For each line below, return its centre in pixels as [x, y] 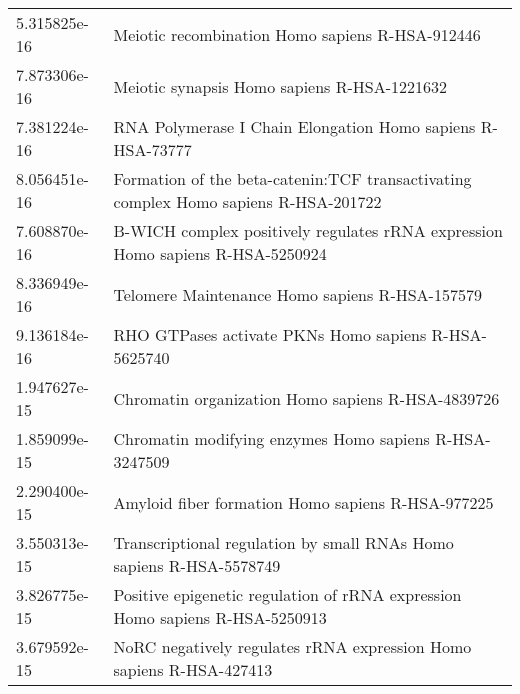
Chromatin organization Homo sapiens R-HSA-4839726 [306, 398]
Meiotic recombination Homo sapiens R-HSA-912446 [297, 34]
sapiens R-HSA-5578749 [197, 565]
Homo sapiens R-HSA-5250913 [220, 617]
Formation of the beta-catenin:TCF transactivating [292, 178]
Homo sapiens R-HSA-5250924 [220, 253]
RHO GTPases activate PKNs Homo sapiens [270, 334]
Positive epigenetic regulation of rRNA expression [287, 594]
